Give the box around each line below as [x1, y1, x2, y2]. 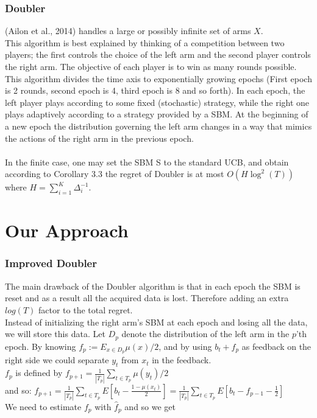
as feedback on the [241, 340, 312, 352]
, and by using [158, 340, 212, 352]
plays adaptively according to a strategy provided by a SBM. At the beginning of [5, 108, 308, 120]
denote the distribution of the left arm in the [121, 327, 290, 340]
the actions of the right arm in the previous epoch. [5, 131, 194, 144]
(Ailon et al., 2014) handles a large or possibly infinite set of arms [5, 24, 251, 37]
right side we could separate [5, 354, 109, 366]
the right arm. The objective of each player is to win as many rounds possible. [5, 60, 297, 72]
